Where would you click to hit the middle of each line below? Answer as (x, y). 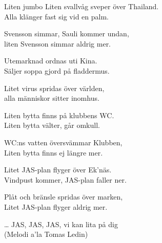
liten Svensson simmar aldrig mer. (58, 43)
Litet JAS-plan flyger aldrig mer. (56, 206)
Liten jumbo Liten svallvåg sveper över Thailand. (82, 6)
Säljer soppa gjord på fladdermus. (57, 70)
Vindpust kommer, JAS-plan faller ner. (65, 179)
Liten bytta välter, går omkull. (52, 125)
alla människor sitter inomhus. (52, 98)
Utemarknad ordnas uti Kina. (51, 61)
